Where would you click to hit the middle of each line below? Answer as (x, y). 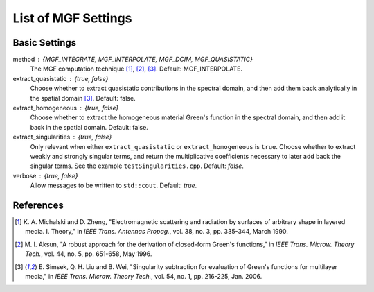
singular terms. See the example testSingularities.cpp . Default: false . (137, 166)
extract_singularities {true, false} (62, 137)
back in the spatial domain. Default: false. (89, 127)
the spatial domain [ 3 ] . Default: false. (83, 98)
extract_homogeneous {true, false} (66, 108)
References (38, 205)
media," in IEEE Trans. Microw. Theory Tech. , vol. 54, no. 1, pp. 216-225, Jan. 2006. (144, 276)
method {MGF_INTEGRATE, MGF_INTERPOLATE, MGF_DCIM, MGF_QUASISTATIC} (133, 60)
